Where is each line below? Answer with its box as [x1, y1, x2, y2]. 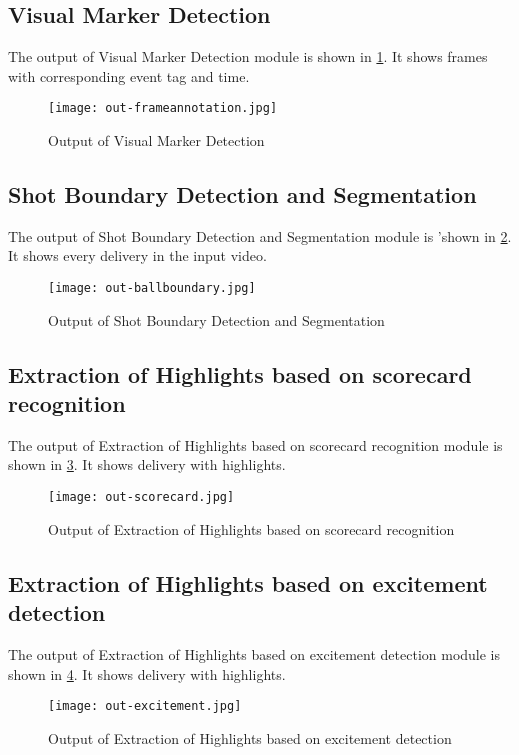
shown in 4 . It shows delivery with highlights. [8, 663, 286, 684]
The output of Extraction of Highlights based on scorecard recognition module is [8, 434, 503, 455]
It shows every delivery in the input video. [8, 245, 267, 266]
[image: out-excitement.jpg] [48, 699, 242, 714]
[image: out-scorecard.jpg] [48, 490, 235, 505]
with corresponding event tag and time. [8, 65, 250, 86]
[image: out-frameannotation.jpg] [48, 101, 278, 116]
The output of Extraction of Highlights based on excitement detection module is [8, 643, 501, 664]
